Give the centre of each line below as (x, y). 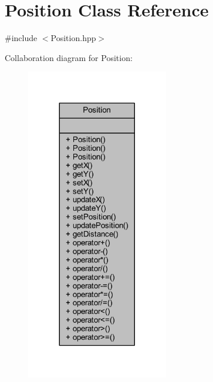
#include (21, 38)
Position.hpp (73, 38)
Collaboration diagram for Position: (69, 57)
